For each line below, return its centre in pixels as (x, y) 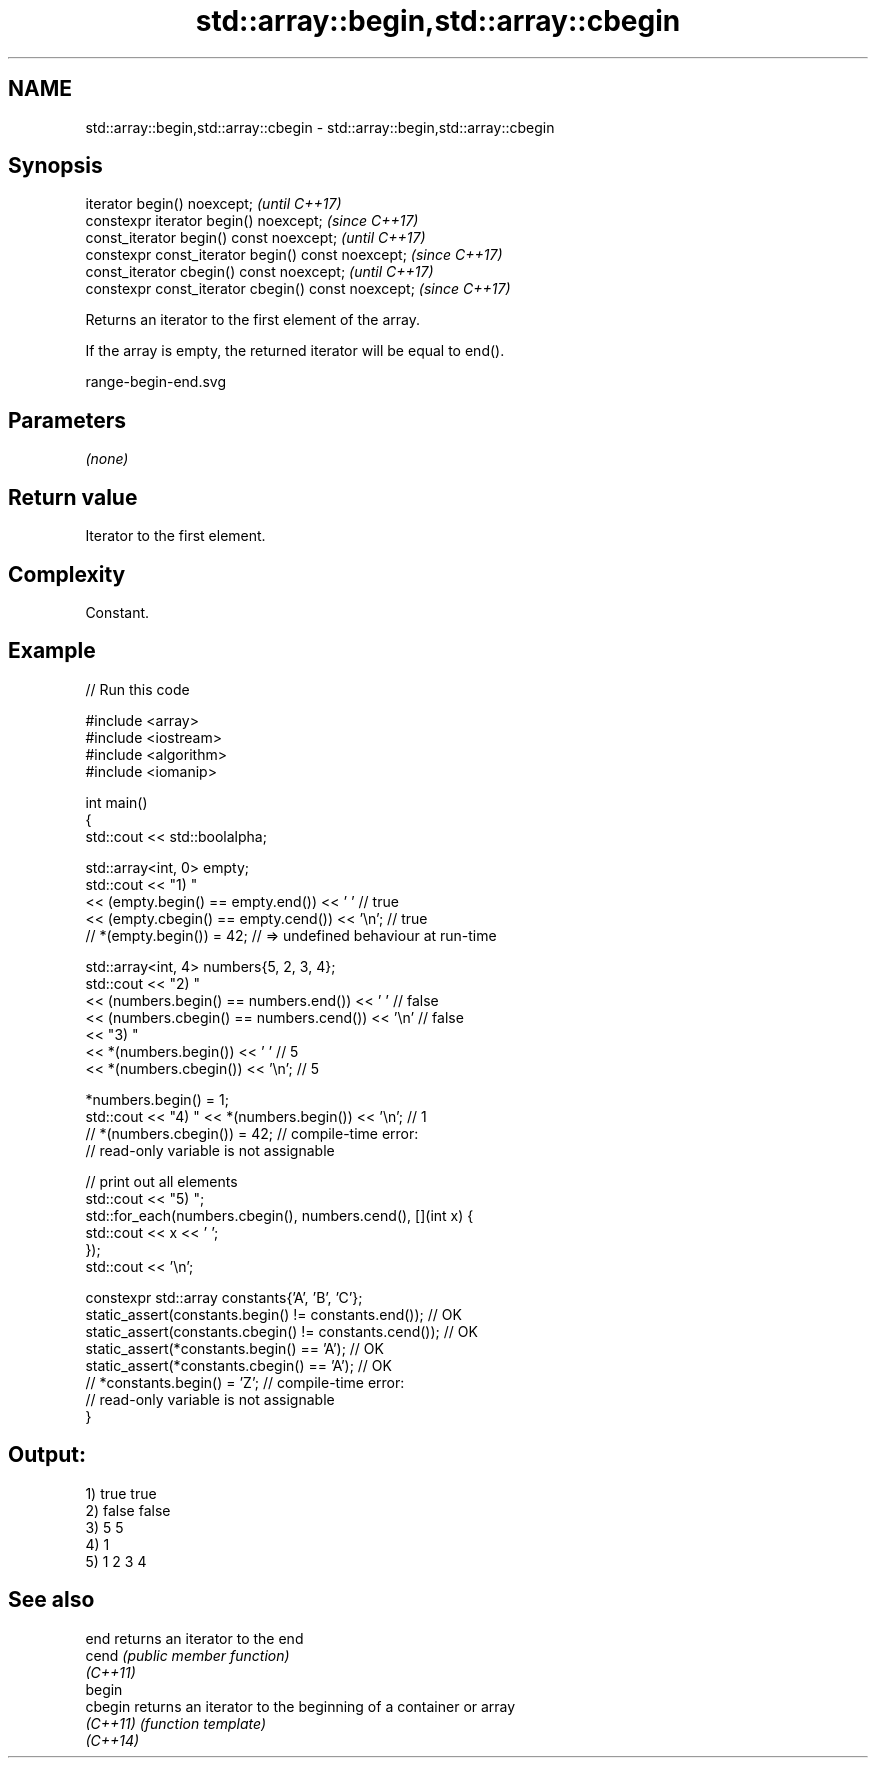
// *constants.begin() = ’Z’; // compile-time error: (245, 1382)
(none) (107, 459)
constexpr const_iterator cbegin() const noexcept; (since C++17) (298, 289)
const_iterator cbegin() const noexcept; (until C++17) (259, 272)
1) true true (121, 1493)
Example (52, 651)
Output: (47, 1455)
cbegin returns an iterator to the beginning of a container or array (300, 1706)
